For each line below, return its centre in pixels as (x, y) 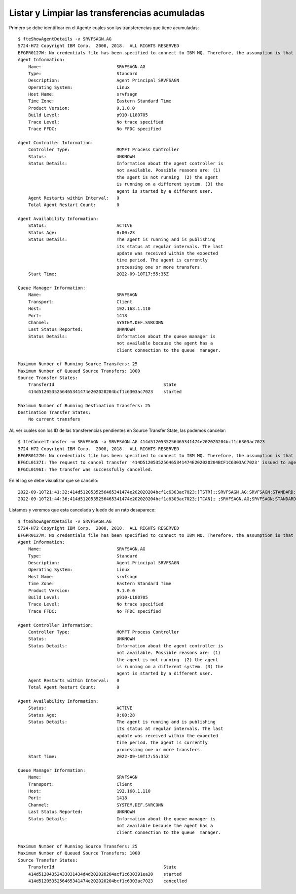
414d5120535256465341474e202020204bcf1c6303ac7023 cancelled (107, 881)
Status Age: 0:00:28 (81, 715)
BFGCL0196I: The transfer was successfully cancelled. (86, 469)
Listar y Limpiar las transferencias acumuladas (107, 13)
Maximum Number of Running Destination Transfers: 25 (84, 405)
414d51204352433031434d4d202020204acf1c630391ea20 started (105, 874)
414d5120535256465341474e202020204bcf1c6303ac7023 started (105, 391)
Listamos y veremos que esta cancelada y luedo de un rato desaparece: (82, 510)
